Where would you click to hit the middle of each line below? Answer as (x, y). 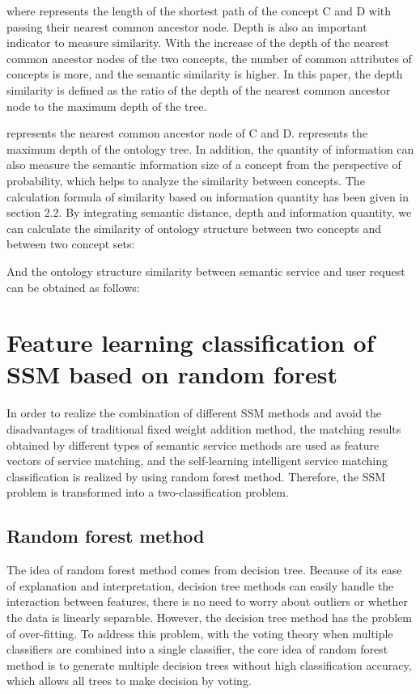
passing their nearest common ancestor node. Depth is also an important (187, 26)
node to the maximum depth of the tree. (107, 106)
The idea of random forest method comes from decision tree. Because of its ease (204, 570)
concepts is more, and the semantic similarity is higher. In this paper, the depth (205, 74)
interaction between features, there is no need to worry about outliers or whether (207, 601)
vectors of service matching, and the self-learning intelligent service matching (197, 461)
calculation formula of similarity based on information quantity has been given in (208, 196)
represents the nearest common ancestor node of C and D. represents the (187, 133)
